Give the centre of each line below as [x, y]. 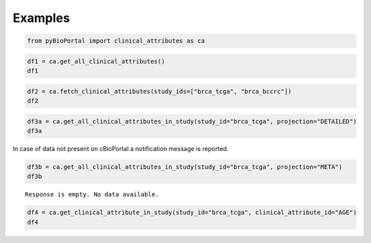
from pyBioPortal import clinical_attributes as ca [116, 41]
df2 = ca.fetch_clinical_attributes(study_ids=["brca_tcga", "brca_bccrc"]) [159, 91]
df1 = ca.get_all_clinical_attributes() [96, 61]
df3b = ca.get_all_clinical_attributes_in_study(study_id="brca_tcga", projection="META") [185, 167]
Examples [41, 18]
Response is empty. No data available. [92, 195]
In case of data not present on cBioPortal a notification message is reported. [121, 149]
